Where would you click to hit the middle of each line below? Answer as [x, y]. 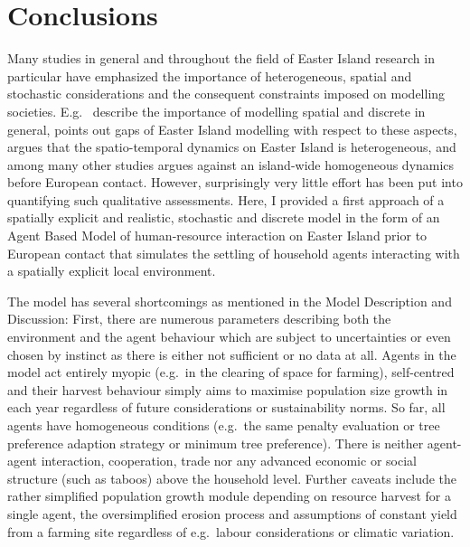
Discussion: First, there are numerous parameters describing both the [199, 319]
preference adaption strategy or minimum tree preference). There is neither [216, 443]
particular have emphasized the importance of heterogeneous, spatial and [210, 75]
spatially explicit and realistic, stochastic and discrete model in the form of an [224, 217]
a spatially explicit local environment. [112, 271]
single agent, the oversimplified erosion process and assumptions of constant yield [232, 513]
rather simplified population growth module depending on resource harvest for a [229, 496]
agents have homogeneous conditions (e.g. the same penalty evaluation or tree [224, 425]
